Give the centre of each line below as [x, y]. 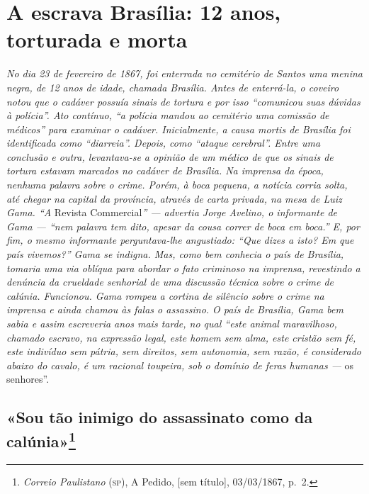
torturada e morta [97, 39]
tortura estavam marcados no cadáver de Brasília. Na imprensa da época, [165, 170]
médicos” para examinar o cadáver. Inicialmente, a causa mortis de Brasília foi [178, 129]
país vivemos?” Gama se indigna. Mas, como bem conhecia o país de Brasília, [175, 254]
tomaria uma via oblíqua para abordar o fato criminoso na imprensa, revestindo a [183, 268]
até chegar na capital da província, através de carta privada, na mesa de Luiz [174, 198]
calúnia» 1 [41, 439]
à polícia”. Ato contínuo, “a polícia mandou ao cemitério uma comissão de [168, 115]
